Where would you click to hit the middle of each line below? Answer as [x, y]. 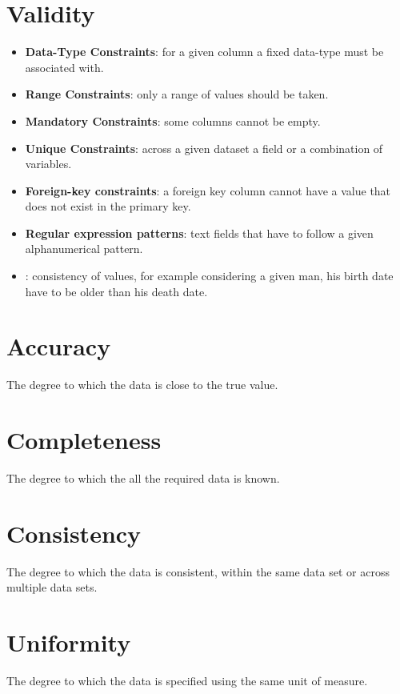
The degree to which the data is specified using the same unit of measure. [187, 681]
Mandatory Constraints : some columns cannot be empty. [173, 120]
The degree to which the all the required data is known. [143, 478]
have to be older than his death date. [116, 291]
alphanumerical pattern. [84, 249]
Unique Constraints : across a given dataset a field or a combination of [204, 148]
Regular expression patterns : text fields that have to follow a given [199, 233]
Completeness [84, 440]
